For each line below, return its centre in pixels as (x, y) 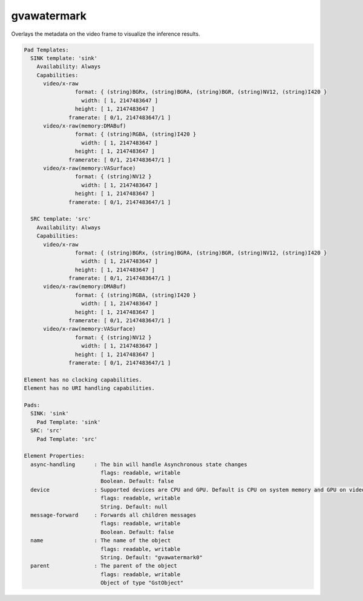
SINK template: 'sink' (64, 58)
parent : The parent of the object (104, 566)
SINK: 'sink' (50, 414)
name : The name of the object (101, 541)
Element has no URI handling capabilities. (90, 388)
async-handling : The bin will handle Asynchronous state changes (139, 464)
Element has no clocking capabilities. (83, 380)
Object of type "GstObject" (142, 583)
